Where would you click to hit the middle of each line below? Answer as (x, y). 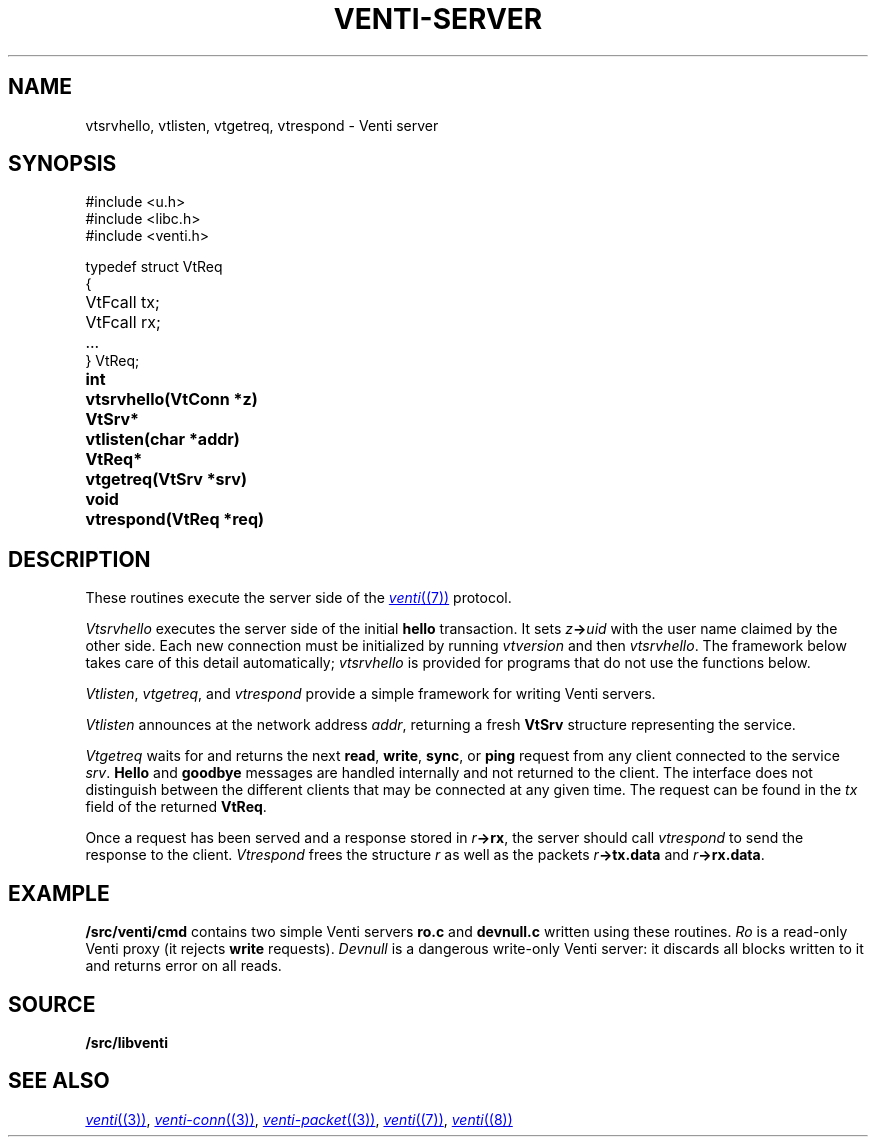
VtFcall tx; (122, 302)
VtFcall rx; (123, 322)
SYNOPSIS (62, 164)
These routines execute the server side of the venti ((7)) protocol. (298, 598)
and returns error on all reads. (183, 966)
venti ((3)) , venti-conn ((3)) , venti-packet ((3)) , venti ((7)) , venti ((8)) (299, 1119)
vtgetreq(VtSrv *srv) (166, 479)
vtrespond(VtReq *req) (174, 519)
